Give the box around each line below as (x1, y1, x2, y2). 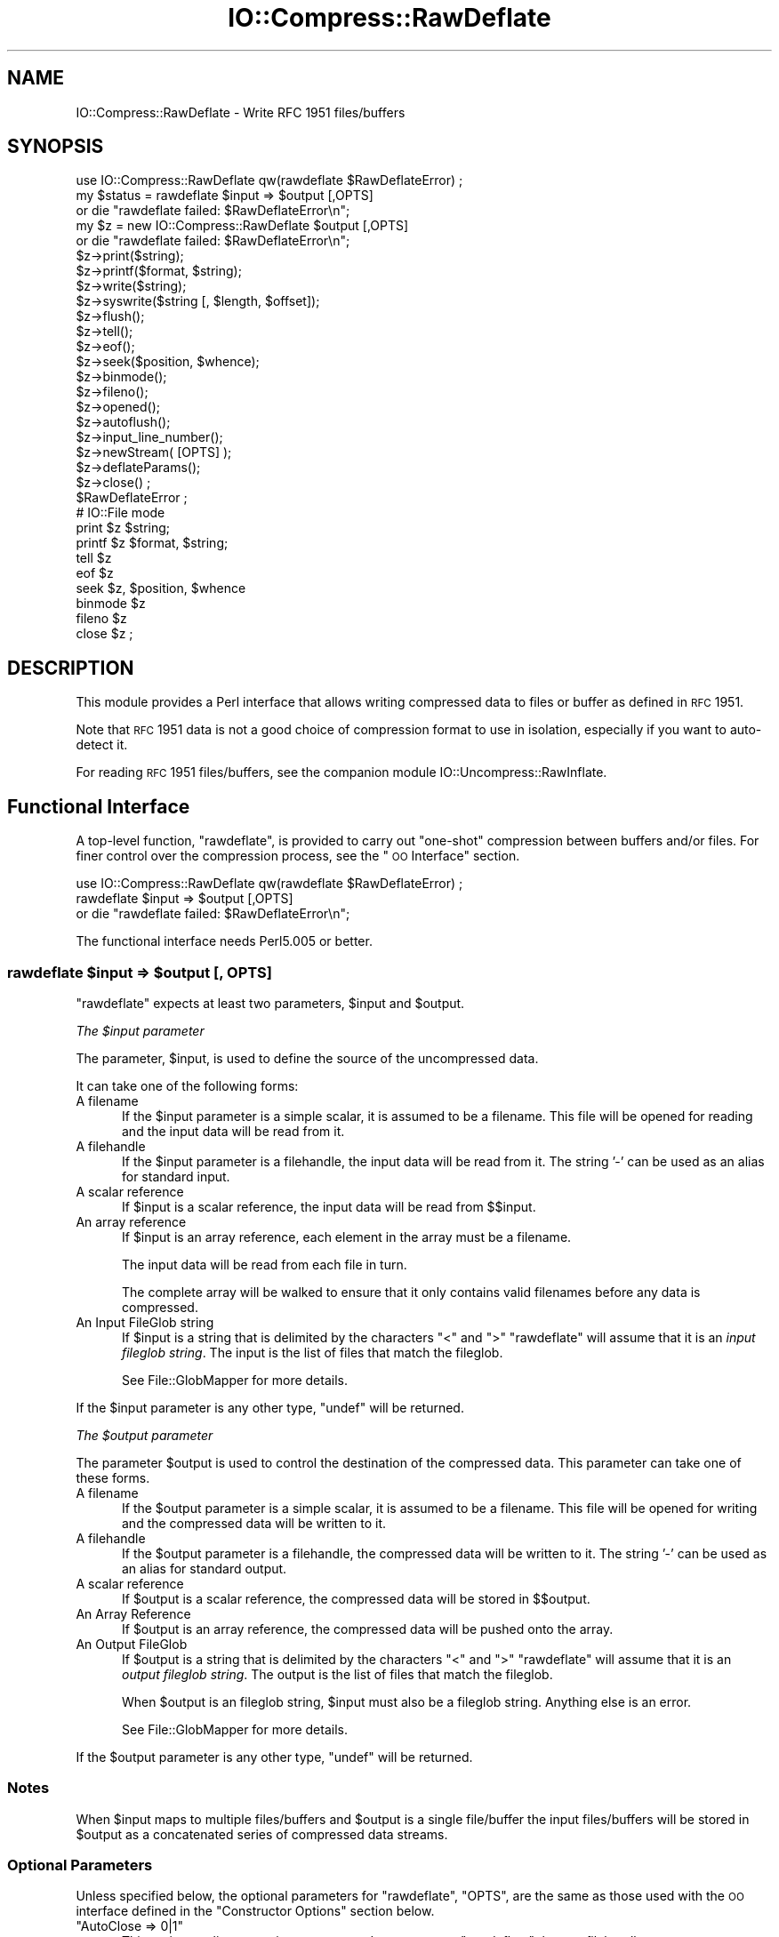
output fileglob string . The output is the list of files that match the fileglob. (122, 1666, 553, 1682)
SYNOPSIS (7, 135, 104, 158)
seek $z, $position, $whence (76, 580, 246, 596)
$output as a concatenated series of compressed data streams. (76, 1826, 448, 1842)
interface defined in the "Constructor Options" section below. (76, 1903, 435, 1919)
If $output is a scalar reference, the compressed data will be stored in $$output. (122, 1590, 590, 1606)
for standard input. (122, 1168, 230, 1184)
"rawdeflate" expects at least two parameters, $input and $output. (76, 995, 465, 1011)
